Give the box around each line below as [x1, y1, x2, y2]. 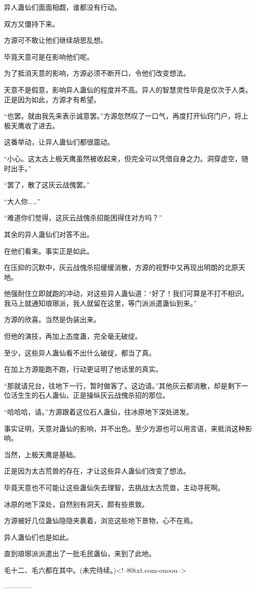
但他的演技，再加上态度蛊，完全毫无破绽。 [4, 331, 142, 341]
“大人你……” [4, 196, 40, 206]
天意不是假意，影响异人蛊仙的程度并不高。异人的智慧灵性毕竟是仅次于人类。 [4, 84, 252, 94]
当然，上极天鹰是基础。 [4, 449, 80, 459]
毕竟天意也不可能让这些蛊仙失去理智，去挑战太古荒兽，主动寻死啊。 [4, 482, 224, 492]
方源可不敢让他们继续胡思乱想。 [4, 35, 107, 45]
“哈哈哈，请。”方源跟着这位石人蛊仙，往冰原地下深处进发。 [4, 407, 193, 417]
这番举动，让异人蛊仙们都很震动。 [4, 137, 114, 147]
